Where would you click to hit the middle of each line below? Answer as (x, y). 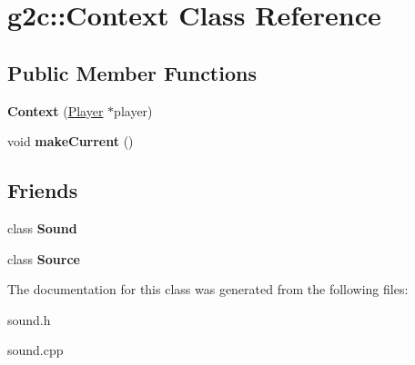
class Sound (42, 227)
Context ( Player (56, 110)
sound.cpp (35, 350)
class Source (44, 258)
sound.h (29, 319)
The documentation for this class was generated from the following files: (208, 289)
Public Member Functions (132, 72)
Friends (43, 190)
